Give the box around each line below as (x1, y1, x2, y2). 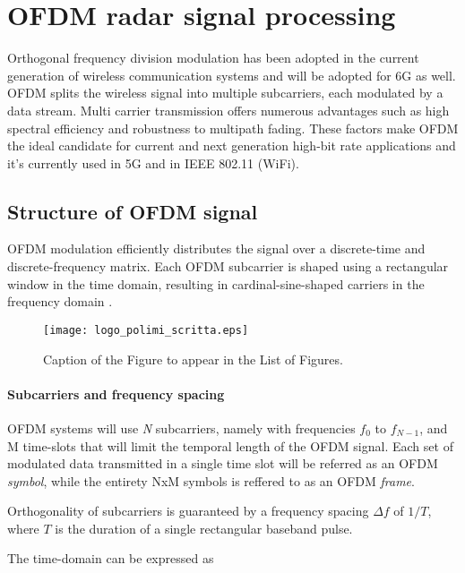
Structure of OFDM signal (7, 197, 258, 225)
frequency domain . (7, 292, 113, 311)
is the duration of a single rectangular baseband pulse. (55, 518, 353, 537)
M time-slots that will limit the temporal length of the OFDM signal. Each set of (7, 436, 453, 455)
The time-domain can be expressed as (7, 549, 214, 568)
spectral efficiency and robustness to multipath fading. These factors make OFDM (7, 118, 459, 137)
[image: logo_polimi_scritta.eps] (43, 323, 249, 337)
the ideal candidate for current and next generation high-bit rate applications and (7, 136, 456, 155)
